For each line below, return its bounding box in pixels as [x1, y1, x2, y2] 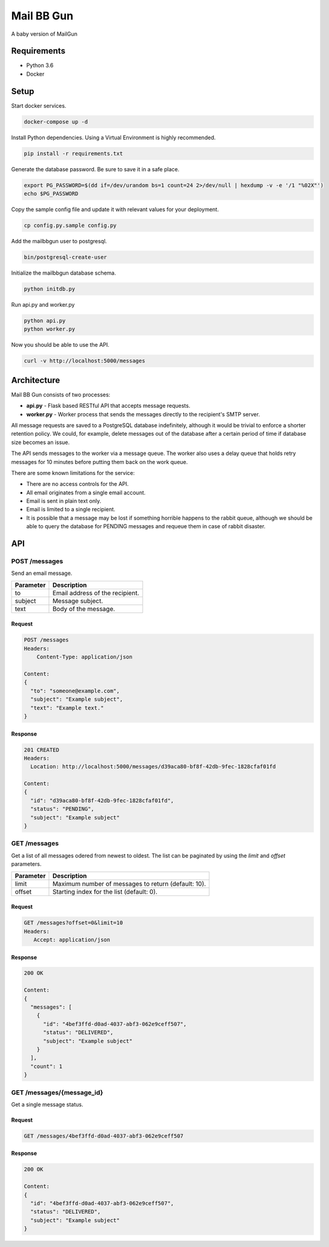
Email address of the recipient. [52, 589, 139, 597]
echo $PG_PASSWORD [24, 191, 79, 197]
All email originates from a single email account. [26, 489, 146, 496]
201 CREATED [24, 746, 60, 753]
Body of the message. [52, 604, 116, 613]
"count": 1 [30, 1062, 63, 1070]
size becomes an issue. [11, 439, 70, 446]
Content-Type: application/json [36, 653, 133, 661]
